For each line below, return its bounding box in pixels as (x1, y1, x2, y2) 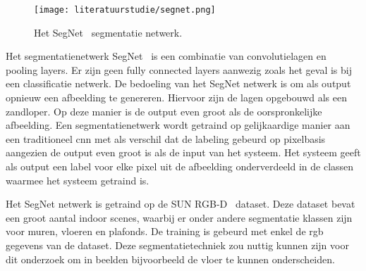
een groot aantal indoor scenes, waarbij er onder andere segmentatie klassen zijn (6, 210, 353, 225)
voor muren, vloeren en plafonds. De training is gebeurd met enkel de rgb (6, 224, 324, 239)
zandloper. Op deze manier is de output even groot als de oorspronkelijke (6, 103, 322, 118)
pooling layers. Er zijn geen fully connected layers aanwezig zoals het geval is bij (6, 62, 352, 77)
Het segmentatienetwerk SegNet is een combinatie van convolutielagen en (6, 49, 327, 63)
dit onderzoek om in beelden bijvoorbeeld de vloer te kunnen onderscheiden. (6, 251, 335, 266)
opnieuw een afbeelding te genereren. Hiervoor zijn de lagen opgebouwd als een (6, 90, 348, 105)
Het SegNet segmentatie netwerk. (34, 25, 183, 39)
